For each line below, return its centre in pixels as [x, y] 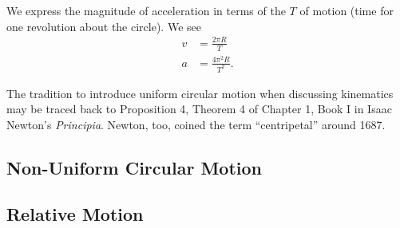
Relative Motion [75, 214]
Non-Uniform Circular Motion [134, 167]
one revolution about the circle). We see [104, 26]
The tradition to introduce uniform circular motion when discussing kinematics [200, 93]
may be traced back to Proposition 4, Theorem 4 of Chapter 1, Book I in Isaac [199, 109]
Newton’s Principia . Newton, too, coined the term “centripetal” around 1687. [196, 124]
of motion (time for [347, 10]
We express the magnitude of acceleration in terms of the [146, 10]
